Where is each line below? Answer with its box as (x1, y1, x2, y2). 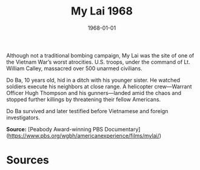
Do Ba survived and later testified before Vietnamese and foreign (6, 107, 168, 114)
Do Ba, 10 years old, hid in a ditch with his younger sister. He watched (6, 76, 181, 83)
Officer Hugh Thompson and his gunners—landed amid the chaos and (6, 89, 182, 96)
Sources (6, 153, 50, 167)
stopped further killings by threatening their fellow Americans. (6, 96, 161, 103)
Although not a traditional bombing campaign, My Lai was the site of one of (6, 51, 195, 59)
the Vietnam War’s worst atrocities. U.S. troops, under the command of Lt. (6, 58, 190, 65)
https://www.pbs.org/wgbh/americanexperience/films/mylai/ (8, 132, 159, 139)
